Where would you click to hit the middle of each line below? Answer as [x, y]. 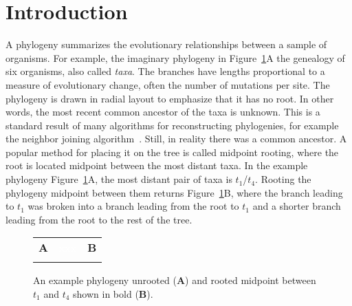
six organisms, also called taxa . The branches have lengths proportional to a [165, 71]
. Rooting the [283, 179]
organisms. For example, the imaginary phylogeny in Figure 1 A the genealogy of [175, 57]
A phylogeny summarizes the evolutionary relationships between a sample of [166, 44]
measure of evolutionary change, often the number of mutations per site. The [168, 84]
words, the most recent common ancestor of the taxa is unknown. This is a [163, 112]
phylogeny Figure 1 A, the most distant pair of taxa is [119, 179]
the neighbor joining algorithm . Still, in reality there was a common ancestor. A [176, 139]
